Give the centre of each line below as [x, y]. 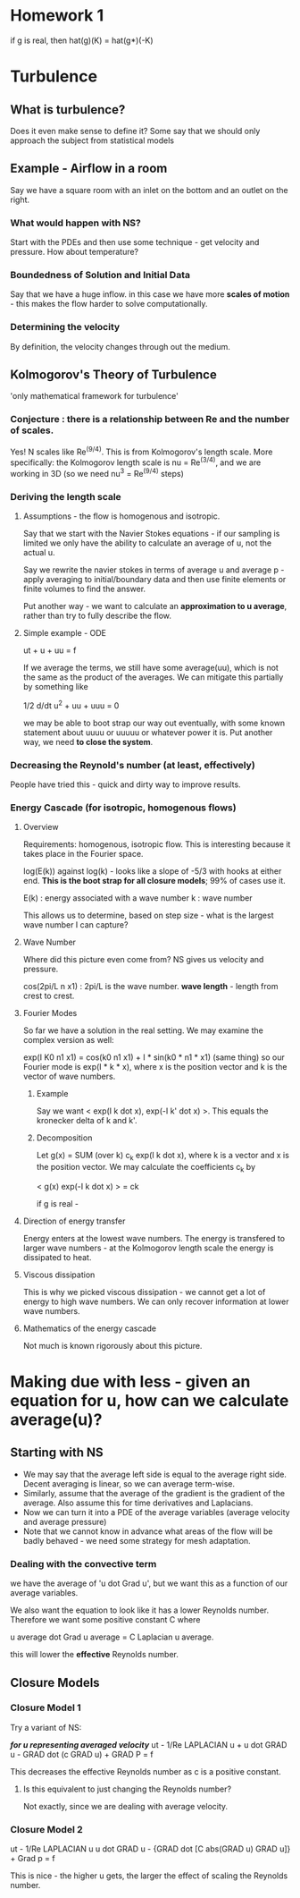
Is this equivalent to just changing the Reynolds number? [127, 1789]
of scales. [32, 430]
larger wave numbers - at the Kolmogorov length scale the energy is [148, 1248]
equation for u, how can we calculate [150, 1401]
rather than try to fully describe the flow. [97, 616]
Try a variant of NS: [46, 1727]
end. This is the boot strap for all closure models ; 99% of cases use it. [154, 881]
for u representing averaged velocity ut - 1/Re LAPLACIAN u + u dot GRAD [149, 1744]
